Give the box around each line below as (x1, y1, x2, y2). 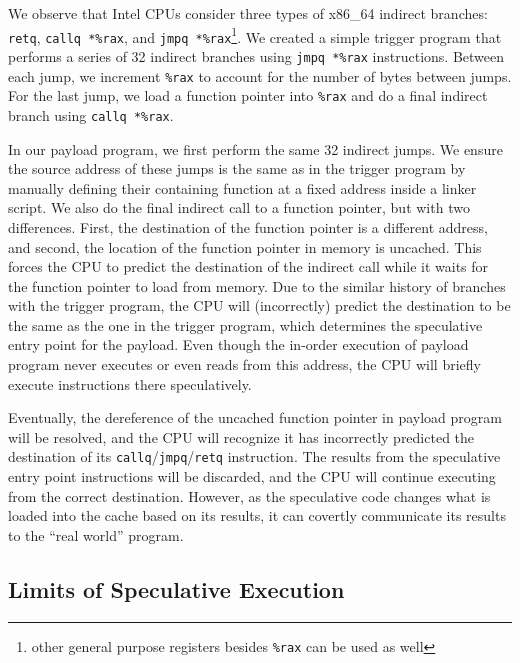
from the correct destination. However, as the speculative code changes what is (8, 485, 491, 506)
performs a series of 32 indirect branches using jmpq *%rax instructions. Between (8, 45, 505, 66)
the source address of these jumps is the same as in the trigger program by (8, 158, 466, 179)
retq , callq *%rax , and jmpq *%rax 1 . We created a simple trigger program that (8, 23, 502, 47)
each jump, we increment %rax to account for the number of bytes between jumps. (8, 65, 512, 86)
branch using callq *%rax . (8, 104, 174, 125)
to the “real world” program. (8, 524, 184, 545)
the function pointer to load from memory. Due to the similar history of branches (8, 275, 506, 296)
